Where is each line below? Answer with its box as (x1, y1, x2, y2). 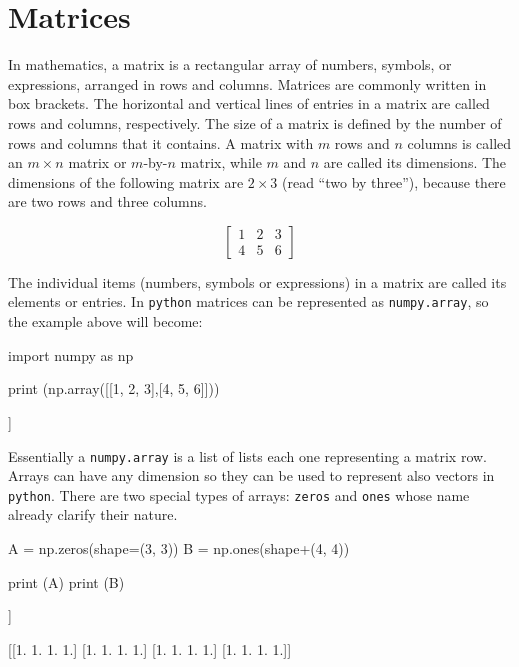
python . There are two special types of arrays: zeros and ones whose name (8, 484, 470, 505)
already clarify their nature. (8, 504, 178, 525)
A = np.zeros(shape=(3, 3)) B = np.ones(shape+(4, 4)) (8, 538, 350, 558)
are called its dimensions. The (323, 152, 507, 173)
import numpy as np (8, 344, 134, 365)
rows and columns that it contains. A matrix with (8, 132, 314, 153)
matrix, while (180, 152, 262, 173)
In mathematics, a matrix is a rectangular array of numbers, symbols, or (8, 54, 452, 75)
